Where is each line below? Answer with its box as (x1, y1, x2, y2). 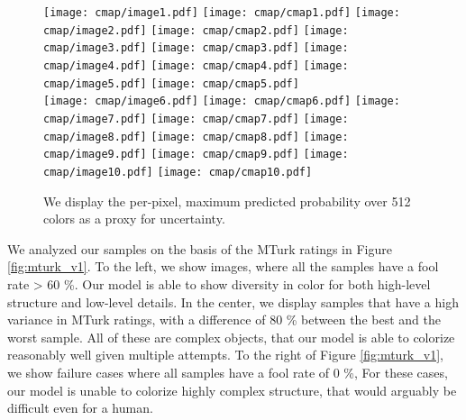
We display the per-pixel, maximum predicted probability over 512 (43, 191, 411, 210)
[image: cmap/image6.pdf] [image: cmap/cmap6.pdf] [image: (43, 95, 400, 108)
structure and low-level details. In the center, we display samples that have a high (7, 292, 459, 311)
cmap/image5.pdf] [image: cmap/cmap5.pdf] (43, 77, 299, 90)
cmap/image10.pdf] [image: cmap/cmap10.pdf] (43, 165, 313, 178)
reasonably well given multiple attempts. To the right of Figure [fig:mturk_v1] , (7, 345, 443, 364)
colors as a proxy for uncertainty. (43, 209, 225, 228)
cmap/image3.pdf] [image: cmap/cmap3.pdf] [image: (43, 41, 349, 55)
